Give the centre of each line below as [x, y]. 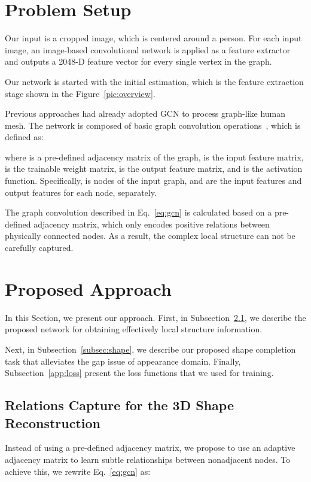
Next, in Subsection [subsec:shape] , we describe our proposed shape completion [150, 349]
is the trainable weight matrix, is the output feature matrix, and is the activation [154, 169]
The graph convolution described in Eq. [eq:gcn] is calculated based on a [138, 212]
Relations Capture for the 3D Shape [119, 405]
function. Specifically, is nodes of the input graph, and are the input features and [153, 181]
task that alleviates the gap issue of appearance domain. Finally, [123, 361]
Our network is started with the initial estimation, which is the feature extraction [154, 81]
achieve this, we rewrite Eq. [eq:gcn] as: [78, 471]
